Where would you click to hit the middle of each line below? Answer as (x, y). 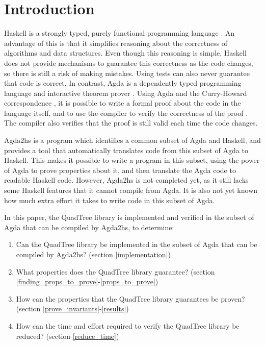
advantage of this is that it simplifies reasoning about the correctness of (116, 43)
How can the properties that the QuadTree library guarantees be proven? (130, 298)
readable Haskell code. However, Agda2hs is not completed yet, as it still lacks (126, 180)
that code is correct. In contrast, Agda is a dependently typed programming (123, 83)
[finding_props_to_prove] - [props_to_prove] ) (87, 281)
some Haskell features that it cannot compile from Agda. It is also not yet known (131, 190)
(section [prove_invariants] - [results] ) (72, 309)
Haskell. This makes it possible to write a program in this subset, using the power (132, 160)
